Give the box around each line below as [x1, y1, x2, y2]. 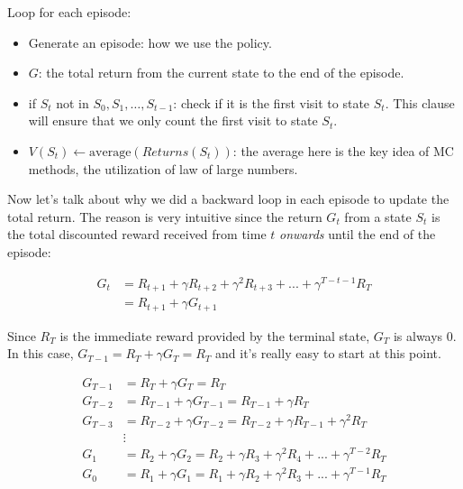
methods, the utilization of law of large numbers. [28, 159, 298, 178]
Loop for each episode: [7, 3, 132, 21]
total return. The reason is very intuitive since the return [7, 207, 322, 226]
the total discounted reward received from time [7, 225, 267, 244]
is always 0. [393, 326, 457, 345]
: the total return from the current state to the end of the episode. [38, 63, 404, 82]
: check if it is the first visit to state [173, 93, 370, 112]
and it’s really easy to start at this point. [215, 344, 441, 363]
